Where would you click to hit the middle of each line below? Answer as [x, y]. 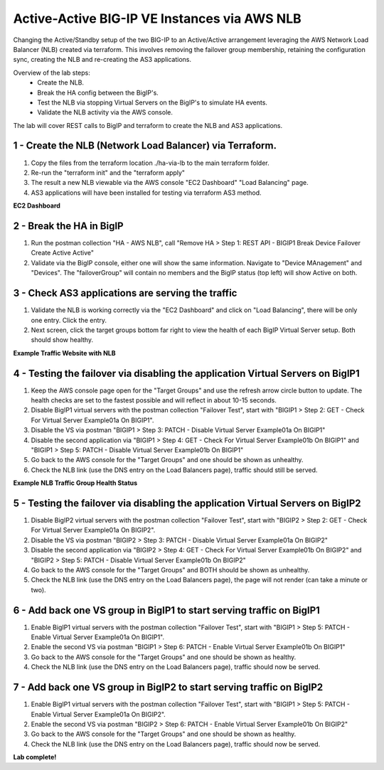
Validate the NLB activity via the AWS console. [105, 112]
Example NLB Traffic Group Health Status [75, 483]
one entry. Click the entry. [69, 320]
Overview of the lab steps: [52, 73]
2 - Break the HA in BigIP [68, 226]
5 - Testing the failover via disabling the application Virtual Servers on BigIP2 [187, 503]
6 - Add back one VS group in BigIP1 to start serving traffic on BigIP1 [166, 610]
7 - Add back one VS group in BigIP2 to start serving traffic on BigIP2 [168, 687]
